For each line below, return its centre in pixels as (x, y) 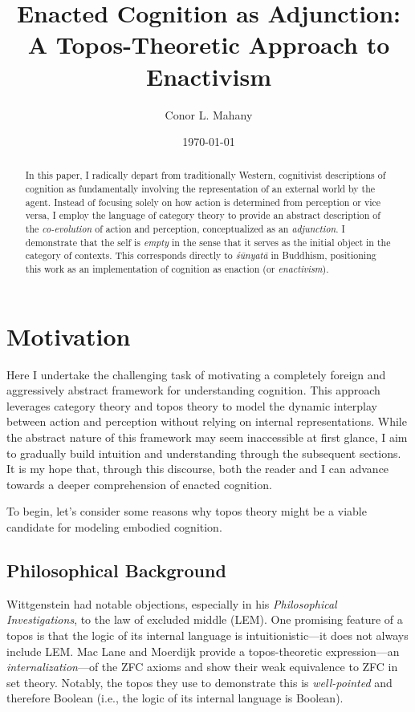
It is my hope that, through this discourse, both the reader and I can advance (198, 469)
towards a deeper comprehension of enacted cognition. (139, 484)
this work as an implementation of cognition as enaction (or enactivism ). (177, 269)
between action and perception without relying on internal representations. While (207, 421)
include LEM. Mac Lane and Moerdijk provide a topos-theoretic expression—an (203, 651)
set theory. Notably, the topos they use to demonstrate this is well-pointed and (199, 682)
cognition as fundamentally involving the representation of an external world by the (200, 189)
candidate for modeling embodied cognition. (114, 527)
